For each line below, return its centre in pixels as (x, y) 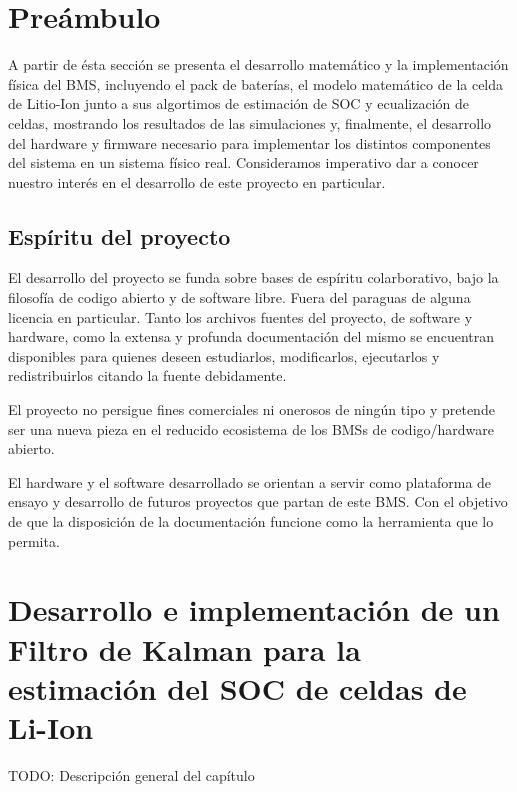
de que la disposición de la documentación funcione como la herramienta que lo (251, 521)
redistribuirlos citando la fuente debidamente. (147, 375)
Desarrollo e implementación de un (254, 609)
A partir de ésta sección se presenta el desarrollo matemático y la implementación (258, 64)
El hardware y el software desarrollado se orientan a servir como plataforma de (250, 481)
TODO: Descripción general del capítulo (131, 774)
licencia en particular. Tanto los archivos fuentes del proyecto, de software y (240, 316)
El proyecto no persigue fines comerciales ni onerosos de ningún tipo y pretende (251, 409)
